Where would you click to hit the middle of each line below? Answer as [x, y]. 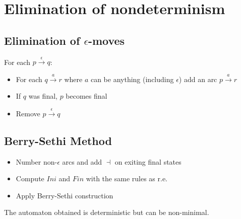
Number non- [37, 161]
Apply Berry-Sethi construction [65, 195]
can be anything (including [132, 79]
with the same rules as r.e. [127, 178]
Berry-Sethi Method [58, 140]
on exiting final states [148, 161]
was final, [43, 96]
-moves [106, 40]
